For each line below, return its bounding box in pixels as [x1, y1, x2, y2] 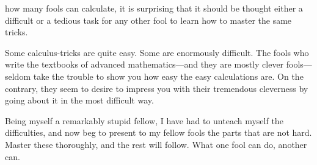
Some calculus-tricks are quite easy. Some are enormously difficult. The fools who [5, 46, 309, 58]
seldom [5, 69, 31, 82]
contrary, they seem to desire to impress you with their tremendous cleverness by [5, 82, 308, 94]
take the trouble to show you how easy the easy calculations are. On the [33, 69, 304, 82]
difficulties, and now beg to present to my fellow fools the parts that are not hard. [5, 126, 312, 139]
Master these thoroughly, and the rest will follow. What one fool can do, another [5, 138, 307, 150]
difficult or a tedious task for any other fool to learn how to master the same [5, 13, 292, 26]
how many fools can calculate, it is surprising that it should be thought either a [5, 2, 303, 14]
